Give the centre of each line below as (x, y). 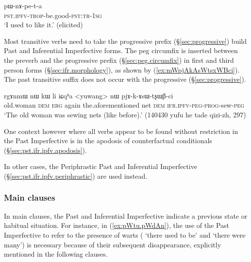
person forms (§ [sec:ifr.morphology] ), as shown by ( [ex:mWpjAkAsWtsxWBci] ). (122, 69)
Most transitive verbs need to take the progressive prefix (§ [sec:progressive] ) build (125, 41)
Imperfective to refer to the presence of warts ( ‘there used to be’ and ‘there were (125, 234)
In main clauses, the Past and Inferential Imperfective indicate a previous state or (126, 215)
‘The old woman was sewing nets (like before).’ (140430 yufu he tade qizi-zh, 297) (125, 114)
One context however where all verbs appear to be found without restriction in (121, 131)
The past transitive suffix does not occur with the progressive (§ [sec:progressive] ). (125, 79)
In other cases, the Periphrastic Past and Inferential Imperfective (100, 166)
